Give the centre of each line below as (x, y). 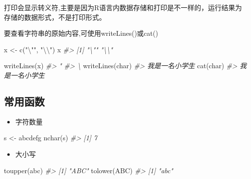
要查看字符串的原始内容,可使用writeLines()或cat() (81, 33)
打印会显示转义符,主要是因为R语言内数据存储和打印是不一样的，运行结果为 (123, 7)
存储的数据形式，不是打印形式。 (55, 17)
